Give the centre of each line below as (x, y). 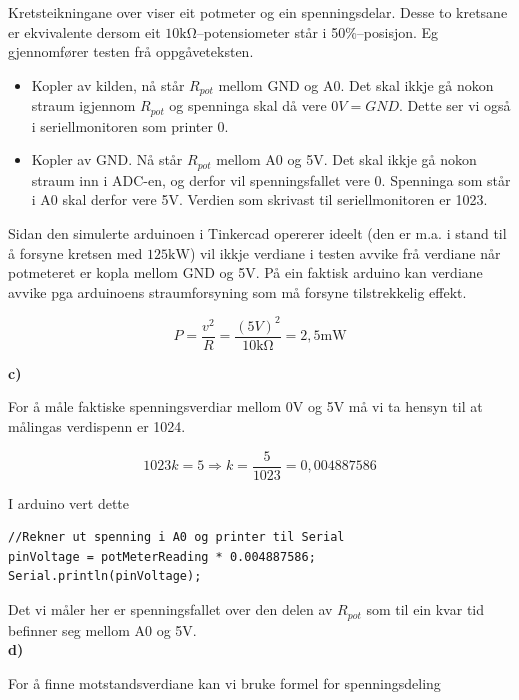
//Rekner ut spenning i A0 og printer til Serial (176, 537)
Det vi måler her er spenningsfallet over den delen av (170, 609)
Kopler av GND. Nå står (107, 159)
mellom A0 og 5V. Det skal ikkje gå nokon (346, 159)
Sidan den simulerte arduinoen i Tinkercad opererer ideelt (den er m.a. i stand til (257, 232)
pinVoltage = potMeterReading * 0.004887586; (162, 556)
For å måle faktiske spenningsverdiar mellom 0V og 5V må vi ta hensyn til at (245, 406)
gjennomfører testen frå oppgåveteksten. (131, 51)
